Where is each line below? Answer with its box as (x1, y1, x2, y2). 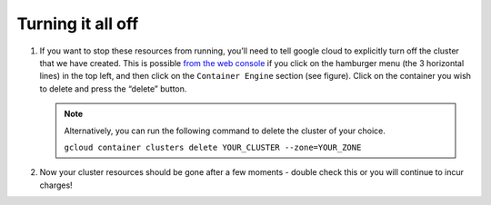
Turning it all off (16, 14, 139, 34)
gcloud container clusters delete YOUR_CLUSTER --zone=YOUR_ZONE (64, 142, 362, 152)
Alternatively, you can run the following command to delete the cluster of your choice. (64, 125, 386, 136)
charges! (39, 180, 73, 190)
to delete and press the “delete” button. (39, 83, 187, 94)
